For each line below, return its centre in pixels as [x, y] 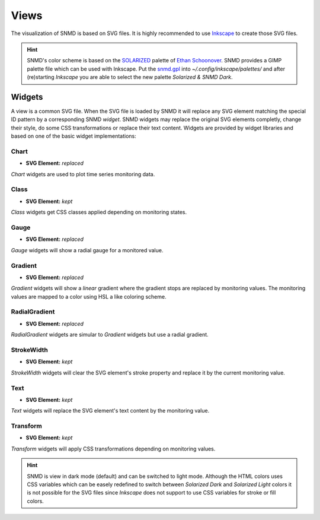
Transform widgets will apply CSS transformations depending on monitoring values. [113, 449]
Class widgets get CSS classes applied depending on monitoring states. [99, 212]
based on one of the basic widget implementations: [73, 136]
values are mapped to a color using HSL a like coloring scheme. [89, 296]
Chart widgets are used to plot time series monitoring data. [83, 174]
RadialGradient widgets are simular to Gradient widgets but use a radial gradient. [110, 335]
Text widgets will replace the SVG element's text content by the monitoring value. [110, 411]
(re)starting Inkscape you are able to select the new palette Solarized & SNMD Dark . [130, 77]
